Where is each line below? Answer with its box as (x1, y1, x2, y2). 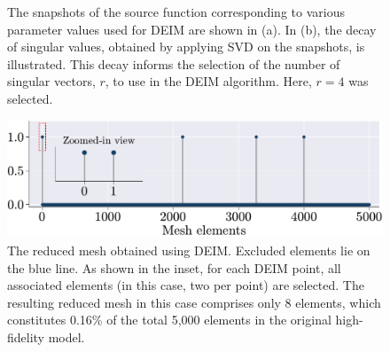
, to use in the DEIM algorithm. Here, (105, 72, 312, 90)
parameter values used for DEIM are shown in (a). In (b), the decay (7, 20, 377, 38)
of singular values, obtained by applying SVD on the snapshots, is (7, 37, 365, 56)
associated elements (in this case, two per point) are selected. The (7, 276, 364, 294)
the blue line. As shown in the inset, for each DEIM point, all (7, 258, 341, 277)
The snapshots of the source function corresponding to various (7, 3, 345, 20)
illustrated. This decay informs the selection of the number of (7, 54, 340, 73)
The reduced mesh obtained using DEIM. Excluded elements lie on (7, 241, 370, 260)
